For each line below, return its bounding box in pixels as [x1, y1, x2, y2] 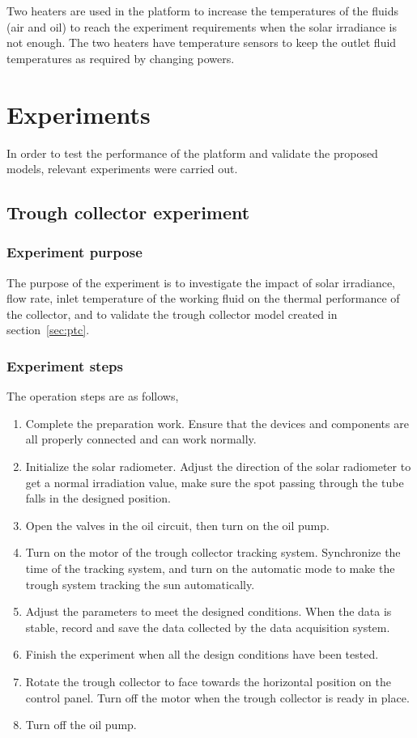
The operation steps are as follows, [6, 388, 179, 405]
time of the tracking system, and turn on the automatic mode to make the [25, 560, 395, 577]
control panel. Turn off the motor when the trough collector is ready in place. [25, 689, 410, 706]
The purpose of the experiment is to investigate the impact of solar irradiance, [6, 274, 395, 291]
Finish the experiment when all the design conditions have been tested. [25, 646, 379, 663]
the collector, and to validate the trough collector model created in [6, 305, 338, 322]
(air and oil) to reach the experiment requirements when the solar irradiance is [6, 18, 397, 35]
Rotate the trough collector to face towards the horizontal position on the [25, 673, 392, 689]
